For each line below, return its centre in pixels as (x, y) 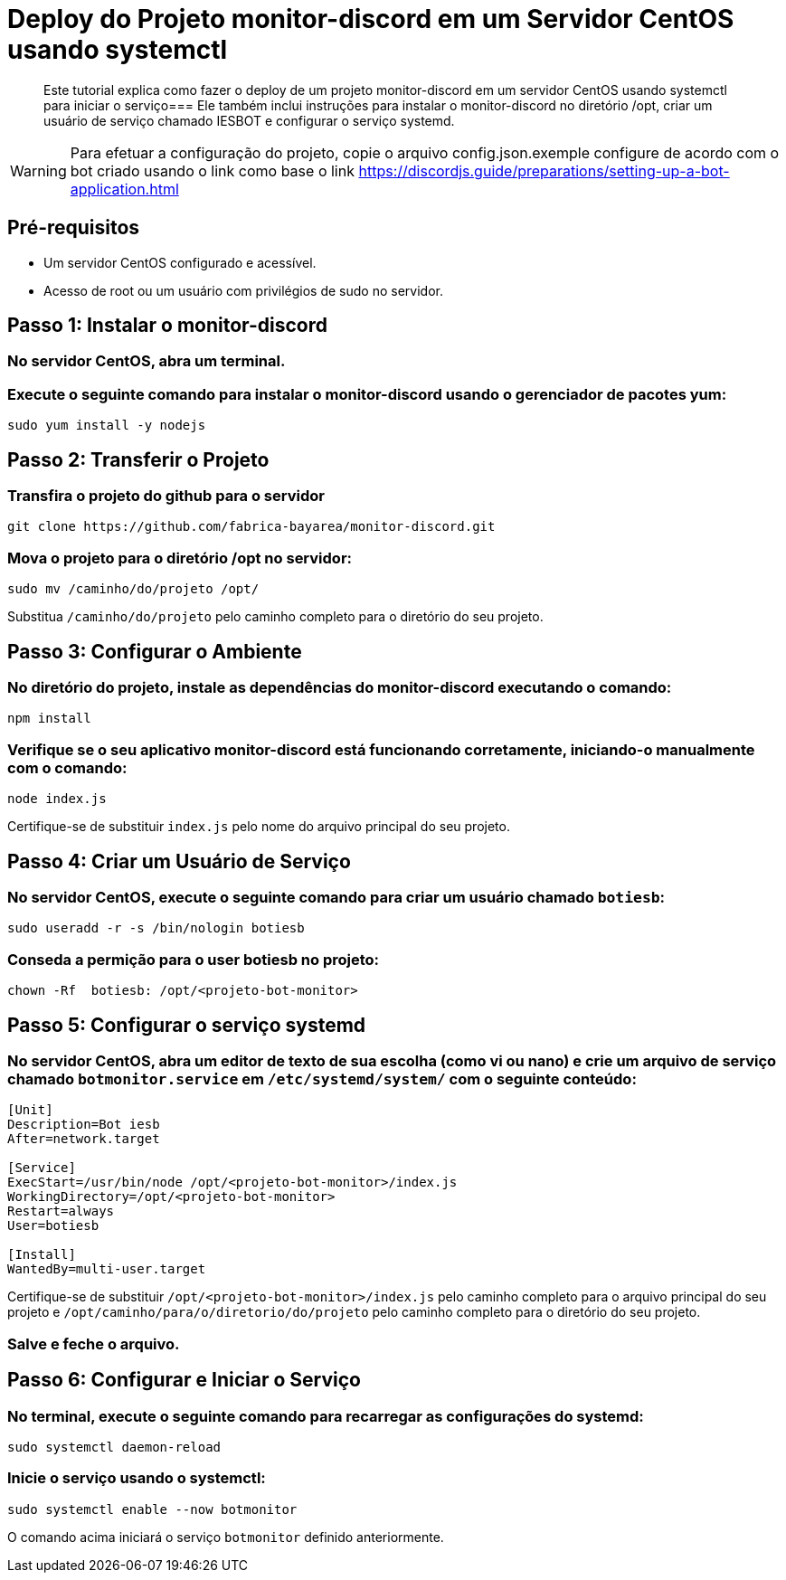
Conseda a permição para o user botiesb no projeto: (194, 959)
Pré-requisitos (74, 228)
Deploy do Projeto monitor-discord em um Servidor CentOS (371, 19)
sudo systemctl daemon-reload (114, 1447)
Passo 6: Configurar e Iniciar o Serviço (184, 1380)
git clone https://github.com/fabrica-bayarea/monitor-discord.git (251, 527)
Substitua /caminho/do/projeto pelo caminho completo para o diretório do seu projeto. (275, 617)
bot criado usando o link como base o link (212, 170)
